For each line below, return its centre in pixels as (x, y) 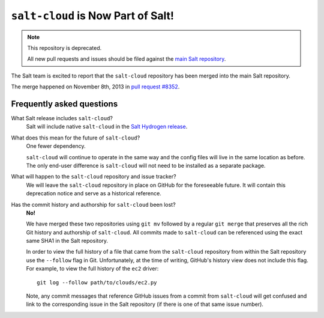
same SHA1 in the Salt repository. (67, 241)
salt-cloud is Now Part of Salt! (92, 16)
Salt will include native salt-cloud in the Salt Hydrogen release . (107, 127)
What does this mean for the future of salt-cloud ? (76, 138)
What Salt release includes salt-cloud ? (62, 118)
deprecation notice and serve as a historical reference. (94, 194)
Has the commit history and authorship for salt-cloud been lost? (94, 204)
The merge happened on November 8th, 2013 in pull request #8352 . (95, 87)
